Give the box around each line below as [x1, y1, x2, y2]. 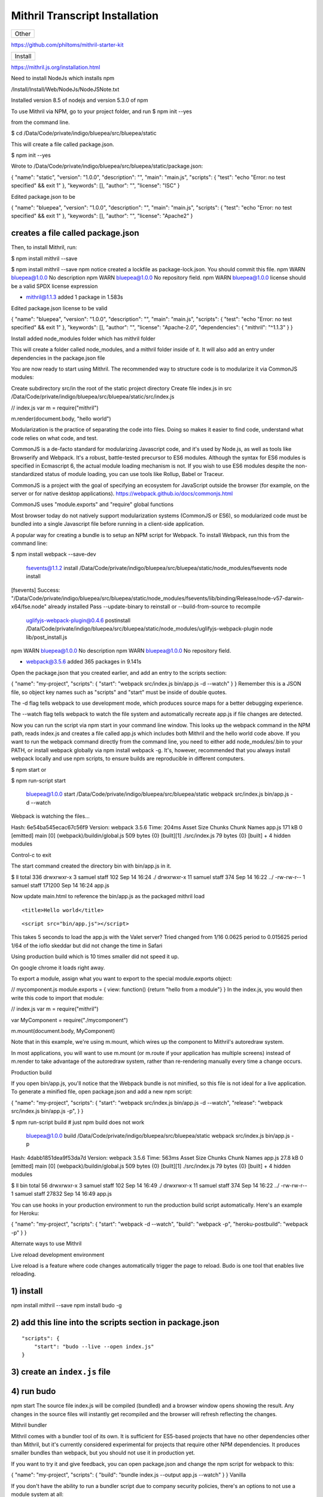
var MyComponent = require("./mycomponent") [11, 1016, 129, 1023]
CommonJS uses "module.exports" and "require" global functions [11, 501, 173, 508]
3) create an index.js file [11, 1367, 111, 1377]
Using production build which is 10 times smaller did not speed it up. [11, 953, 179, 960]
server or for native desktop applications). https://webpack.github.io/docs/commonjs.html [11, 490, 233, 497]
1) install [11, 1286, 43, 1296]
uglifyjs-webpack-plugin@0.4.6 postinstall [26, 617, 131, 624]
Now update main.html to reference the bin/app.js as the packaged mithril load [11, 893, 205, 900]
